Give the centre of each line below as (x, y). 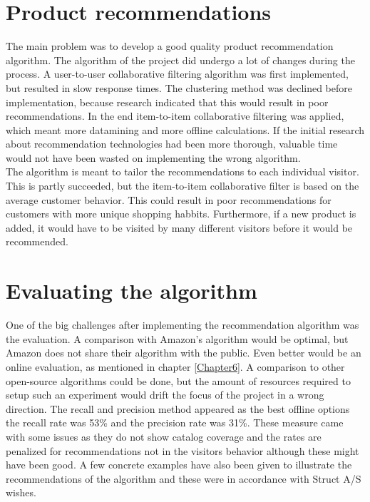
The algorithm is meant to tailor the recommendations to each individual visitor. (183, 171)
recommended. (37, 241)
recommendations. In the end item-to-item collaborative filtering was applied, (175, 116)
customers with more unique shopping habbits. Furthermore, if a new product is (181, 214)
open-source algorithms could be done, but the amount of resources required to (178, 380)
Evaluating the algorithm (132, 291)
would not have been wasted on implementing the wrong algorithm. (153, 157)
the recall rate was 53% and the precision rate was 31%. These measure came (175, 422)
